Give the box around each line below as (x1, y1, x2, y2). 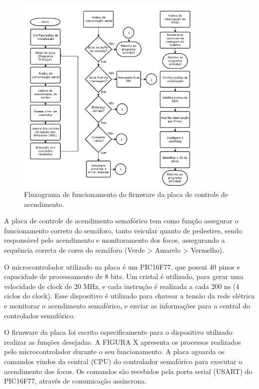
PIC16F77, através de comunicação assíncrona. (4, 376, 147, 386)
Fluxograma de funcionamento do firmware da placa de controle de (24, 189, 228, 199)
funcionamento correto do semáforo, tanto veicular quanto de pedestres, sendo (4, 225, 242, 235)
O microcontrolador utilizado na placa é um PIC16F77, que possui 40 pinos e (4, 261, 240, 272)
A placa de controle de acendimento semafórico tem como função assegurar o (4, 215, 239, 226)
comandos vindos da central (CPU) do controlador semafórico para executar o (4, 356, 243, 366)
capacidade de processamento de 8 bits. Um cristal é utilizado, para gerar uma (4, 271, 244, 282)
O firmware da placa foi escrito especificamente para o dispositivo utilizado (4, 327, 233, 337)
